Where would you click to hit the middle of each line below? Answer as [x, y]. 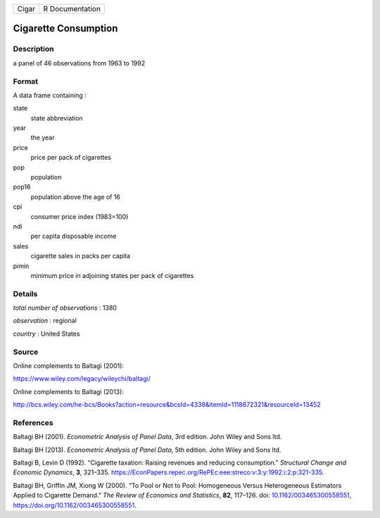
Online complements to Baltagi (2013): [69, 391]
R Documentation [72, 9]
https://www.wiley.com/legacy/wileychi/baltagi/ [82, 379]
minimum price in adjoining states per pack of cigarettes [112, 275]
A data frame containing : [50, 95]
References [33, 422]
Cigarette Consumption [65, 29]
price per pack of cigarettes [71, 158]
